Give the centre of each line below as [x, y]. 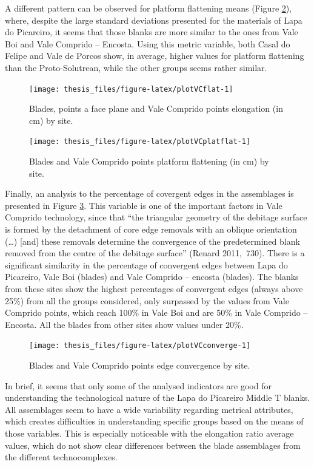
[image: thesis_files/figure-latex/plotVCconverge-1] [140, 346]
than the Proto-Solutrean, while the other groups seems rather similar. [136, 67]
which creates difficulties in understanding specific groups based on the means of [154, 421]
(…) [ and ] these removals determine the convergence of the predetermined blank [152, 241]
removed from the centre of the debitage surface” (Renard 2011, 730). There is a [155, 253]
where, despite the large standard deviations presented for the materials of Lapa [154, 20]
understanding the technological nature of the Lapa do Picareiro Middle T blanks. [158, 397]
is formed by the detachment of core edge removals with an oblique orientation [151, 229]
